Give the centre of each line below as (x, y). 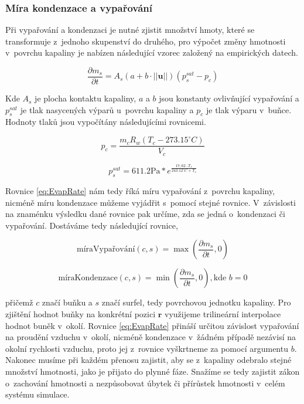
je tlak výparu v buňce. (249, 109)
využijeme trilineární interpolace (223, 313)
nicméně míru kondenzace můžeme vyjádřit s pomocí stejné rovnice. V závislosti (151, 202)
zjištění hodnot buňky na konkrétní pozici (81, 313)
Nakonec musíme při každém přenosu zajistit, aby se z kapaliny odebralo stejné (148, 360)
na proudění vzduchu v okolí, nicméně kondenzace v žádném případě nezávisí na (151, 337)
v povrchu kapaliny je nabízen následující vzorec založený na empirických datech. (152, 52)
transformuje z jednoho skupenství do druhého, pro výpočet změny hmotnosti (146, 41)
